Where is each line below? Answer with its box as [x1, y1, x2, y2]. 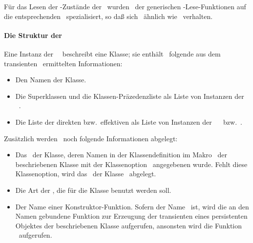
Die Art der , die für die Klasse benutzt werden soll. [15, 185, 171, 195]
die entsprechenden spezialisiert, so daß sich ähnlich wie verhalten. [4, 11, 213, 21]
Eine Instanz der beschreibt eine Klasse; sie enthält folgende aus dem [4, 48, 221, 58]
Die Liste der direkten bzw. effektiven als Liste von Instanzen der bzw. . [15, 116, 242, 127]
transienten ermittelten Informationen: [4, 58, 123, 68]
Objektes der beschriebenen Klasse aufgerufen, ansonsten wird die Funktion [15, 220, 242, 230]
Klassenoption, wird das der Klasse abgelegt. [15, 168, 156, 179]
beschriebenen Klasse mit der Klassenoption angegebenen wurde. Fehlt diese [15, 159, 248, 169]
